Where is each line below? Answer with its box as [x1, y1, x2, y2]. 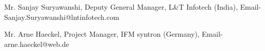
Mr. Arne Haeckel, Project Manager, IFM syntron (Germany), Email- [4, 29, 223, 39]
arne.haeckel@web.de [4, 38, 69, 49]
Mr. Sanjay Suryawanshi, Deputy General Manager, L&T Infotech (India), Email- [4, 2, 261, 12]
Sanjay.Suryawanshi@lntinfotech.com [4, 11, 119, 22]
